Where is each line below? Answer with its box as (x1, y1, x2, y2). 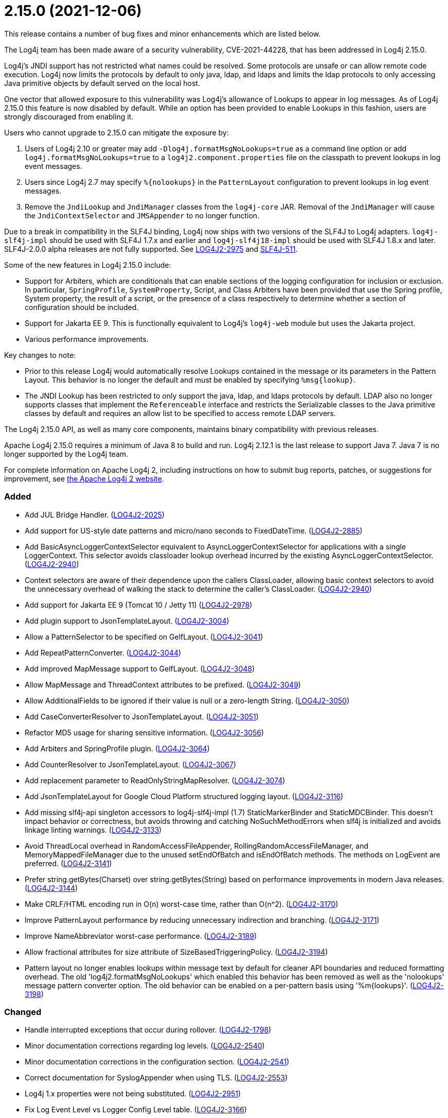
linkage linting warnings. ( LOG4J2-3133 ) (25, 825, 162, 834)
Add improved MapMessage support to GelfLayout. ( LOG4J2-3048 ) (25, 664, 255, 673)
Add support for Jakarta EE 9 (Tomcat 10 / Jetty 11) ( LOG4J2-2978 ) (25, 600, 253, 609)
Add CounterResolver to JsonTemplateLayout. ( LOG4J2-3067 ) (25, 760, 237, 769)
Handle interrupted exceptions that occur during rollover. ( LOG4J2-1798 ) (25, 1025, 272, 1035)
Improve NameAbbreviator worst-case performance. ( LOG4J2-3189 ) (25, 931, 257, 940)
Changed (4, 1006, 42, 1017)
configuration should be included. (25, 302, 139, 312)
